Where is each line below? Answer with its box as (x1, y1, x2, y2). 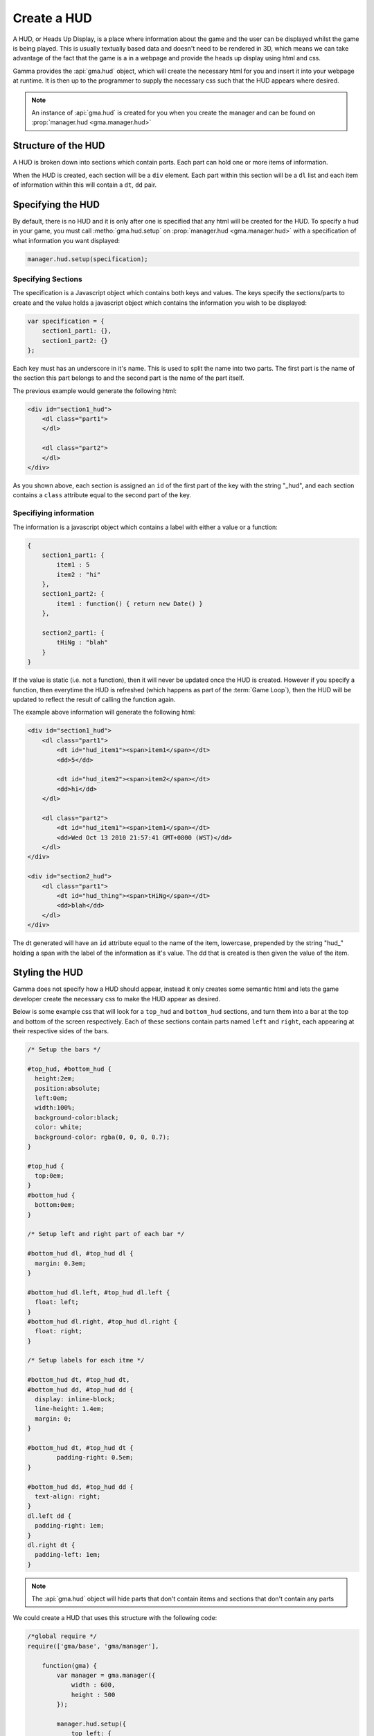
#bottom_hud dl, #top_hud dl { (27, 1250, 134, 1258)
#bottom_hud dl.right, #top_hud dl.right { (27, 1317, 178, 1326)
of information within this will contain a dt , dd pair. (12, 181, 157, 189)
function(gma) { (42, 1662, 97, 1669)
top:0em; (35, 1172, 64, 1180)
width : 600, (71, 1681, 116, 1689)
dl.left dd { (27, 1512, 72, 1520)
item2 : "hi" (56, 570, 101, 578)
